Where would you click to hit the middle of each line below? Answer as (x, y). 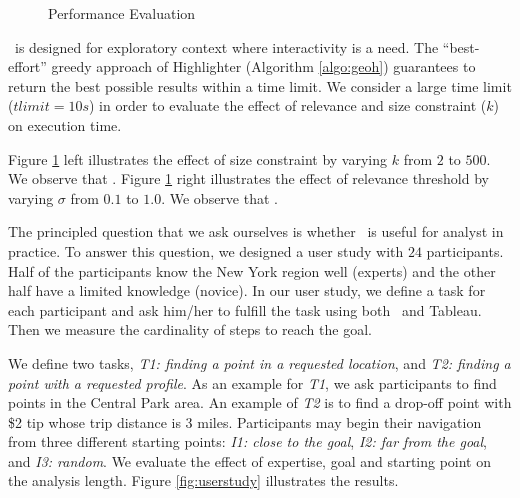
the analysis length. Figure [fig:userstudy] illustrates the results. (203, 480)
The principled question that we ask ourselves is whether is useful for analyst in (256, 231)
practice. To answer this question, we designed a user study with (206, 250)
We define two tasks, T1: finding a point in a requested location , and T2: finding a (259, 362)
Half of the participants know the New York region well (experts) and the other (252, 270)
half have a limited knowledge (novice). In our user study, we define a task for (247, 290)
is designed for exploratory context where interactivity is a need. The (226, 46)
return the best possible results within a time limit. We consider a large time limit (260, 85)
